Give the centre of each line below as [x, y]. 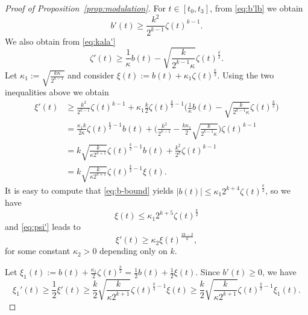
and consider [91, 75]
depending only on [134, 251]
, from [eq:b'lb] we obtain [256, 8]
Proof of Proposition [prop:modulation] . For [85, 8]
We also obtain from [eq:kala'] [60, 41]
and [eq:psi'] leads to [43, 227]
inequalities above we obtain [57, 92]
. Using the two [246, 75]
